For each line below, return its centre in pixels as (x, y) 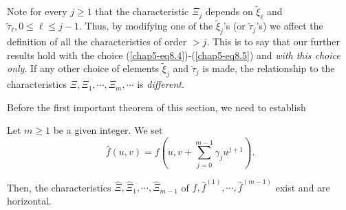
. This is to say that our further (273, 42)
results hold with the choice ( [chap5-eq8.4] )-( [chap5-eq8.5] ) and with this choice (174, 55)
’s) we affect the (290, 26)
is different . (161, 84)
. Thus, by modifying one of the (146, 26)
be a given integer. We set (108, 130)
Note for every (37, 11)
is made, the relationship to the (269, 68)
